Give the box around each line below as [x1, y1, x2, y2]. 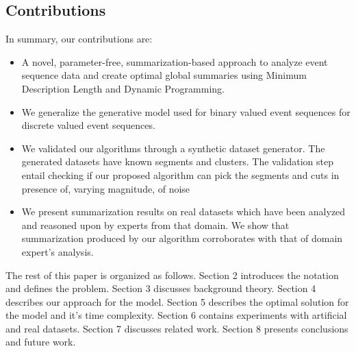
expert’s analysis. [21, 244, 94, 258]
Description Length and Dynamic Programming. [21, 81, 225, 95]
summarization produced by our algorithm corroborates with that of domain [21, 231, 343, 245]
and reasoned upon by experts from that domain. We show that [21, 217, 290, 232]
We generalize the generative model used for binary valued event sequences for [21, 104, 351, 119]
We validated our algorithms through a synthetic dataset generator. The [21, 141, 325, 155]
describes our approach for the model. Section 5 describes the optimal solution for [5, 294, 349, 308]
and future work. [5, 335, 76, 349]
